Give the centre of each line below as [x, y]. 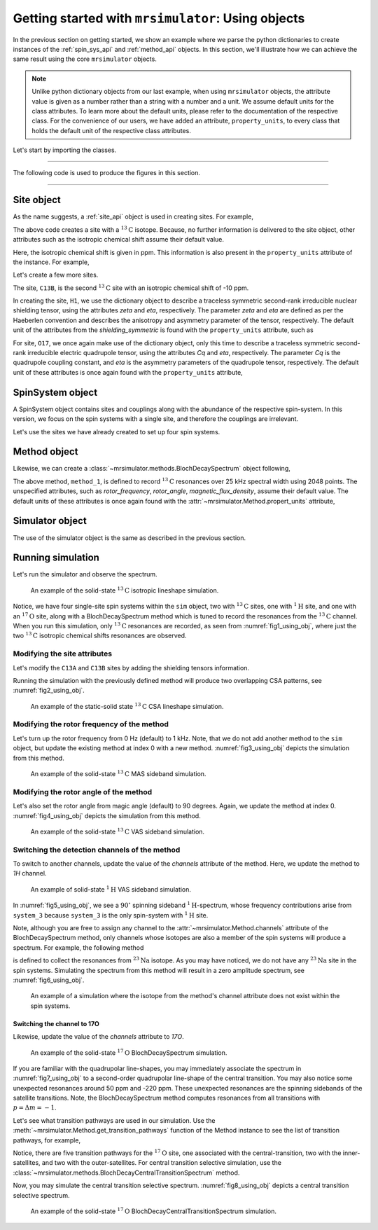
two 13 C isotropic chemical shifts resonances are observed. [100, 635]
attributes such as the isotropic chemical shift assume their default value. [118, 240]
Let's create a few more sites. [56, 275]
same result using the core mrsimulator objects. [85, 59]
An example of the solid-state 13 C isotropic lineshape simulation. [125, 590]
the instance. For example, [51, 262]
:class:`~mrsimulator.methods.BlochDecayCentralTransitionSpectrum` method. [126, 1173]
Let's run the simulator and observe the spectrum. [85, 574]
